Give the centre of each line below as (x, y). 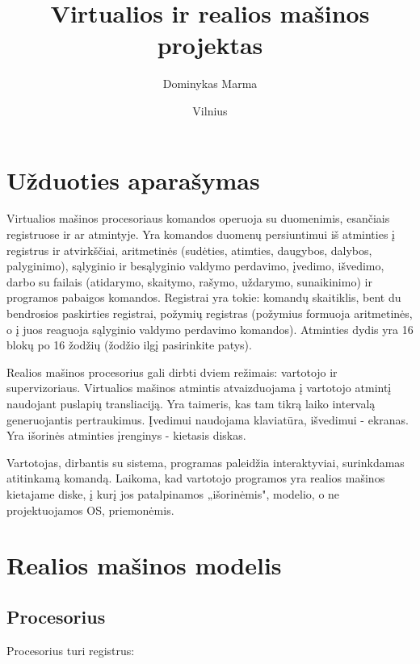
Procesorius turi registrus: (71, 650)
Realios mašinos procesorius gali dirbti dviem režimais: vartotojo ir (172, 372)
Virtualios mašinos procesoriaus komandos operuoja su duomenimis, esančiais (198, 218)
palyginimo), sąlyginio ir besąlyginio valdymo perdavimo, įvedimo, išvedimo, (195, 266)
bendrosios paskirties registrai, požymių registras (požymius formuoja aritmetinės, (210, 313)
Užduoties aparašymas (133, 180)
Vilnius (210, 110)
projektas (210, 45)
